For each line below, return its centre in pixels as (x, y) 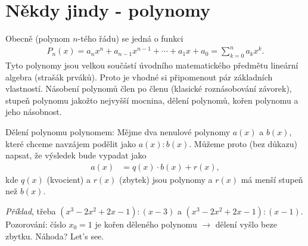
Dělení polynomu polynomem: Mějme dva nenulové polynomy (118, 132)
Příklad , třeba (31, 211)
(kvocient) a (69, 179)
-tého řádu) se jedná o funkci (130, 38)
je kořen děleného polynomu (146, 224)
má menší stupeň (272, 179)
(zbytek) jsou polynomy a (166, 179)
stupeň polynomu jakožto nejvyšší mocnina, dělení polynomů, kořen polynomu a (152, 100)
